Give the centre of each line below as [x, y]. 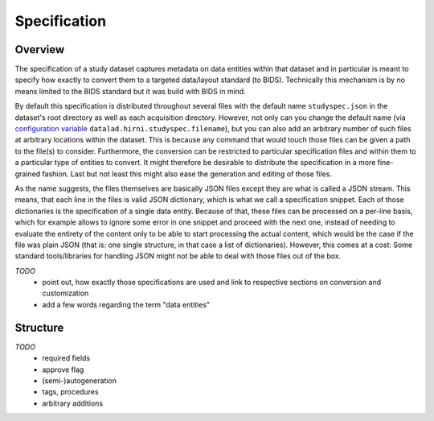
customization [66, 293]
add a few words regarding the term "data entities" [126, 304]
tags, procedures [71, 392]
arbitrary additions [73, 403]
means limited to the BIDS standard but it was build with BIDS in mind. [131, 91]
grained [28, 174]
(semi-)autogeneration [79, 380]
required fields [66, 358]
